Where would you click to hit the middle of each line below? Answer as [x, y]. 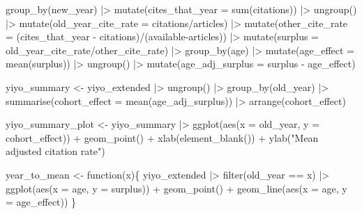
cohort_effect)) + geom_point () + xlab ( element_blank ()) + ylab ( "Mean [162, 137]
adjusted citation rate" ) [55, 151]
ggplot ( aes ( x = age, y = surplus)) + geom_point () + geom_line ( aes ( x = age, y [176, 188]
